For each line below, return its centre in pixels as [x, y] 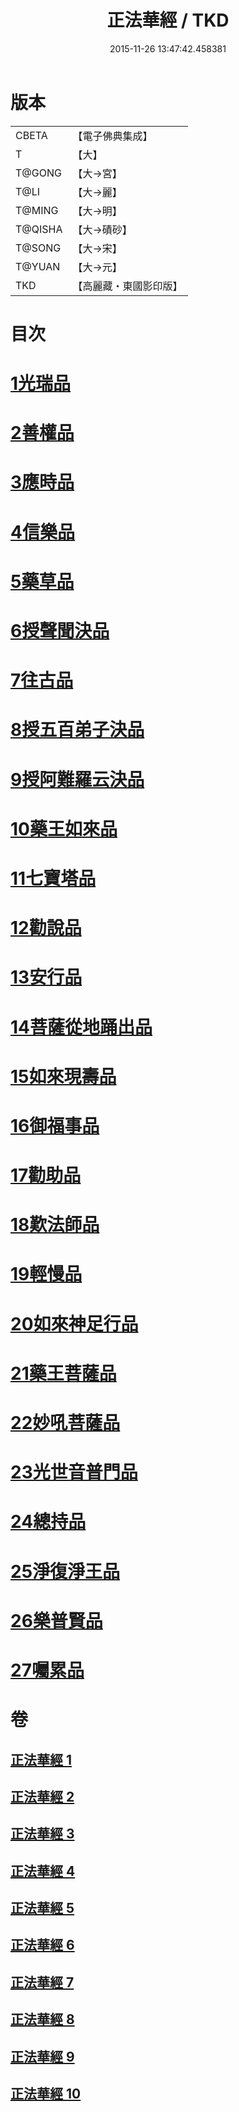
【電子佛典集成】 [112, 136]
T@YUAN [38, 266]
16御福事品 [55, 1125]
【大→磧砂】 [102, 229]
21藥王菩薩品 [63, 1373]
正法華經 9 [42, 2056]
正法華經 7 [42, 1982]
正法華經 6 [42, 1945]
